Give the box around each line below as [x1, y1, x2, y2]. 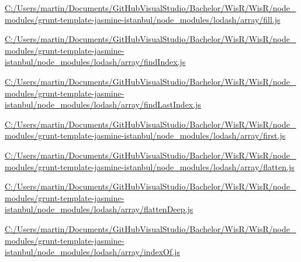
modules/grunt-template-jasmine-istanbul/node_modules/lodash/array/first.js [5, 129, 286, 142]
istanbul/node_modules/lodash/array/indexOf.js [5, 246, 180, 258]
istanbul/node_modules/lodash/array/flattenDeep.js [5, 203, 193, 215]
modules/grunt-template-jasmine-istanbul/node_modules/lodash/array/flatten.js [5, 160, 295, 173]
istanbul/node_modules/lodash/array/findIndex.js [5, 56, 186, 68]
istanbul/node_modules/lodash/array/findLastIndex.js [5, 98, 201, 111]
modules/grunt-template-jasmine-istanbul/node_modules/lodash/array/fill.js [5, 13, 281, 25]
